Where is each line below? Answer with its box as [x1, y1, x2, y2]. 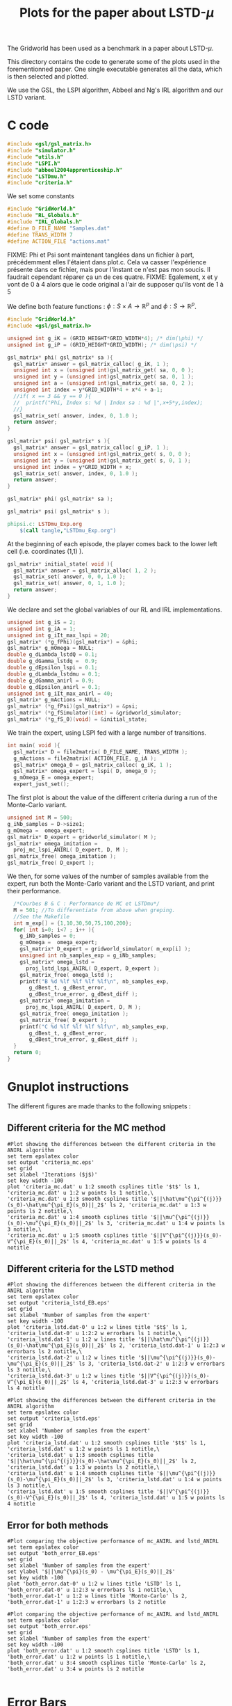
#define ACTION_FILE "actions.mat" [7, 238, 110, 245]
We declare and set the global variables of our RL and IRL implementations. [7, 605, 222, 614]
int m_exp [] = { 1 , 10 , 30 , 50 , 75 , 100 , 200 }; [13, 920, 132, 927]
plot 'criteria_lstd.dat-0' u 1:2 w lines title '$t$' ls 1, [7, 1324, 188, 1331]
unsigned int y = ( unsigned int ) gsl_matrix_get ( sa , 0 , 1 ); [13, 374, 194, 381]
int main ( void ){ [7, 742, 60, 749]
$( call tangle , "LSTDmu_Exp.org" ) [19, 527, 117, 534]
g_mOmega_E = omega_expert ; [13, 774, 95, 781]
